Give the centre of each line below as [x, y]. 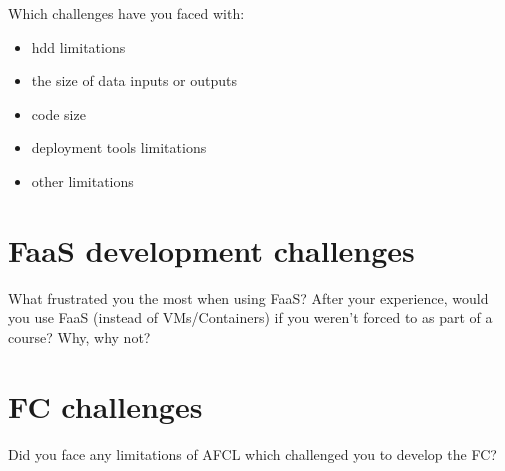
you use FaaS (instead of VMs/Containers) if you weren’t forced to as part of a [250, 317]
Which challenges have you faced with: [126, 13]
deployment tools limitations [119, 147]
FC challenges [105, 405]
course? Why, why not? [79, 336]
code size [58, 113]
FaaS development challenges [211, 249]
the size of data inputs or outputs [134, 80]
